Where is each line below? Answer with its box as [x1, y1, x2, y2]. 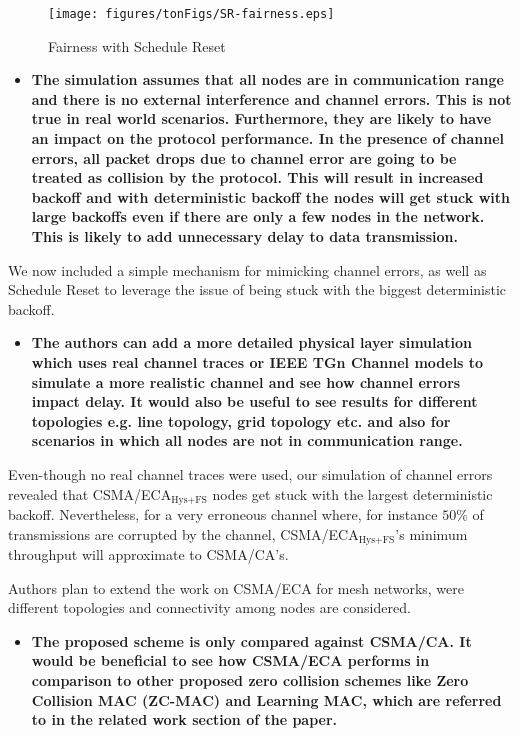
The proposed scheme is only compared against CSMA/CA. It [31, 630, 472, 651]
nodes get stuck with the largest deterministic [212, 483, 493, 504]
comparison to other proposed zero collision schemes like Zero [31, 670, 469, 690]
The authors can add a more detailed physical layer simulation [31, 332, 473, 353]
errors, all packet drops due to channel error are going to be [31, 147, 457, 168]
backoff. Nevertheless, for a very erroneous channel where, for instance [8, 503, 438, 524]
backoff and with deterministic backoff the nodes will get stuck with [31, 186, 510, 207]
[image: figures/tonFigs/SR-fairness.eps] [48, 7, 335, 21]
